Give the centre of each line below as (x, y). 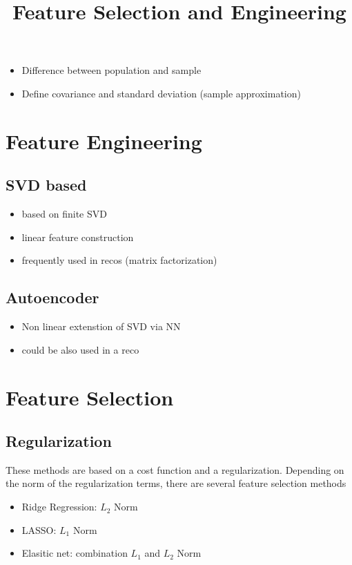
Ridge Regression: (59, 507)
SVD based (46, 185)
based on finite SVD (64, 214)
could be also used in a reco (80, 349)
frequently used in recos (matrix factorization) (119, 260)
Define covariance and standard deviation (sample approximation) (161, 93)
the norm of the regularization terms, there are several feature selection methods (176, 483)
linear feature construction (78, 237)
